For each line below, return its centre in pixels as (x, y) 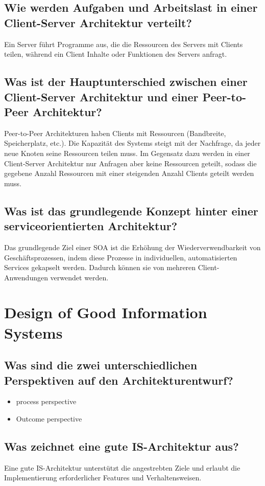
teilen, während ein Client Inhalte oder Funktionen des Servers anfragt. (116, 54)
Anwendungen (26, 277)
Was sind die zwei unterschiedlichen (101, 365)
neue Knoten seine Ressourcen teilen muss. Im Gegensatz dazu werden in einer (127, 153)
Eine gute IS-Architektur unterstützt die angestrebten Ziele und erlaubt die (122, 467)
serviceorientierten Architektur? (91, 226)
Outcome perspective (49, 419)
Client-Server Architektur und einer (101, 96)
